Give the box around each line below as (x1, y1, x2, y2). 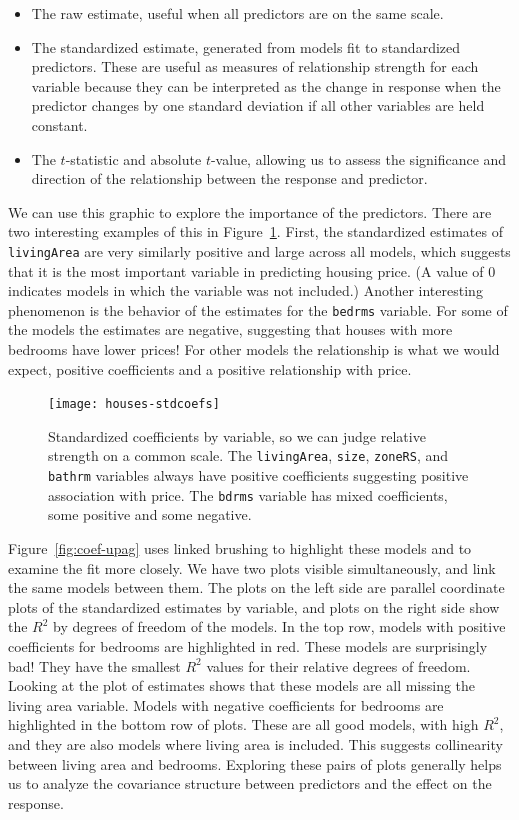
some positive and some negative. (48, 504, 252, 525)
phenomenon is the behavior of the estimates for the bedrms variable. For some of (8, 299, 508, 320)
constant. (31, 114, 88, 135)
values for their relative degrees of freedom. (206, 655, 471, 676)
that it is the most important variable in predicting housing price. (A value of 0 (8, 260, 496, 281)
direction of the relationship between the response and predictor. (31, 168, 428, 189)
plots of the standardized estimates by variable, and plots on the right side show (8, 596, 500, 617)
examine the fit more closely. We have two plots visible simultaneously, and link (8, 557, 496, 578)
